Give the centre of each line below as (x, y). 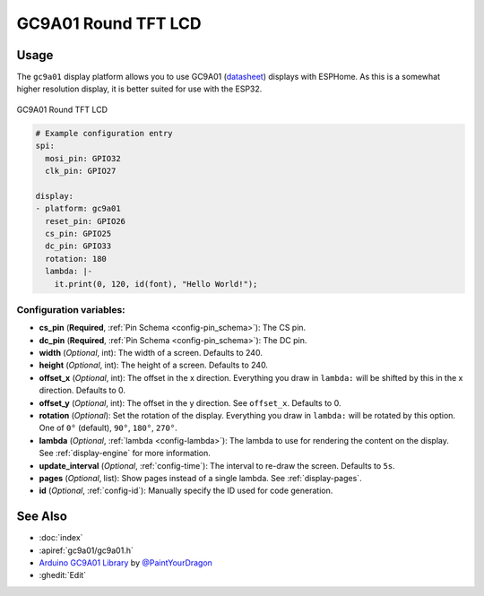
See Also (42, 517)
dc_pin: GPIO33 (78, 246)
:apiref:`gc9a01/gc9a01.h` (86, 550)
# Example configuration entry (104, 133)
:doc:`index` (61, 538)
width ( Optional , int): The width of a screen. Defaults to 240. (151, 353)
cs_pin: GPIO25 (78, 233)
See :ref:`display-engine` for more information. (125, 453)
